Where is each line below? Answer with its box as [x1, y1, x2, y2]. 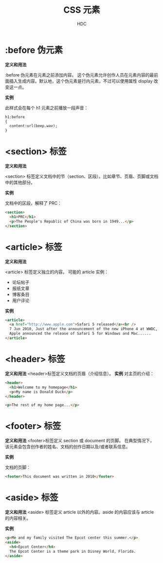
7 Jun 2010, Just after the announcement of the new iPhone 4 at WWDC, [9, 327, 158, 332]
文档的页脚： [5, 465, 31, 470]
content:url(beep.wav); [9, 124, 57, 129]
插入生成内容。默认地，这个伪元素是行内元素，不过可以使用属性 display [9, 78, 153, 84]
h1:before [5, 114, 25, 119]
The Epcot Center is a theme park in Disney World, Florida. [9, 549, 136, 554]
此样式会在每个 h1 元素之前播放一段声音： [5, 105, 89, 111]
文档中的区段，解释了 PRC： [5, 200, 62, 206]
